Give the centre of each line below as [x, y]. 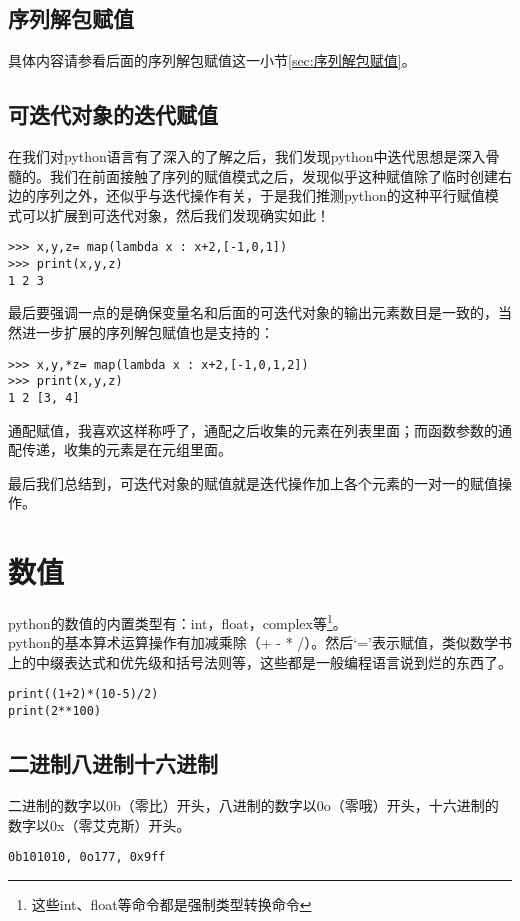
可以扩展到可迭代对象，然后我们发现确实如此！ [175, 214]
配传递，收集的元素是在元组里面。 [120, 449]
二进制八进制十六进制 [113, 763]
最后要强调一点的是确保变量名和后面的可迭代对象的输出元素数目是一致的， [253, 312]
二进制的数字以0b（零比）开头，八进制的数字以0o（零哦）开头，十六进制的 [253, 804]
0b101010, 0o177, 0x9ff [87, 857]
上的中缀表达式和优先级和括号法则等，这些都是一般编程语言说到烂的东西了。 [260, 661]
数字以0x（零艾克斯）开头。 [99, 824]
